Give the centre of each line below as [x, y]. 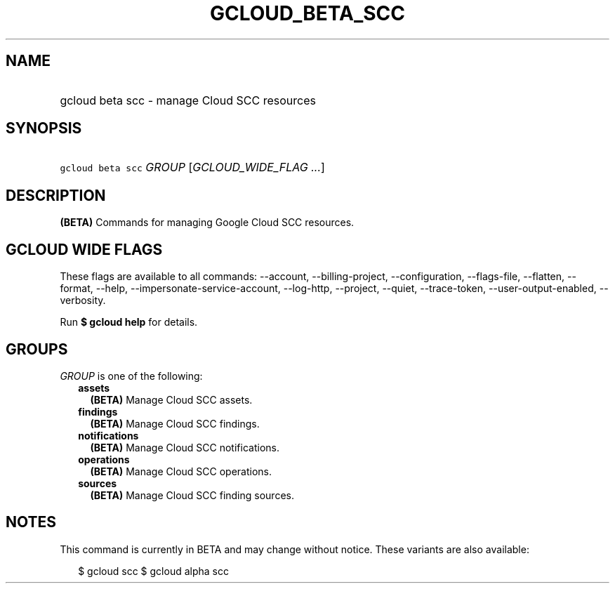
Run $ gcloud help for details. [129, 322]
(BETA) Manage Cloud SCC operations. [181, 471]
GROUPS [37, 349]
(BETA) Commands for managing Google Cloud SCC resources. [207, 223]
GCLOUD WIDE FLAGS [84, 249]
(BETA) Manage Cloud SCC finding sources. [192, 495]
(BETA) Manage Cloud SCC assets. [171, 399]
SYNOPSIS [44, 128]
